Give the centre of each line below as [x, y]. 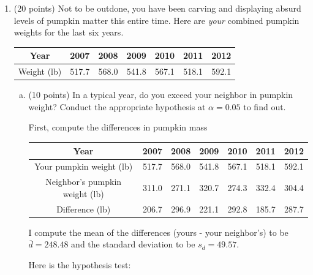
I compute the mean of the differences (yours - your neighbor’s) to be [158, 232]
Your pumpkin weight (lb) [84, 166]
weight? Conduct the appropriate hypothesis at [117, 106]
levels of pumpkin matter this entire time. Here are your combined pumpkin [156, 20]
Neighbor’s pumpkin [84, 182]
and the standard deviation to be [133, 244]
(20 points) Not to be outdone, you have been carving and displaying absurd [157, 8]
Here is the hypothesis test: [80, 264]
